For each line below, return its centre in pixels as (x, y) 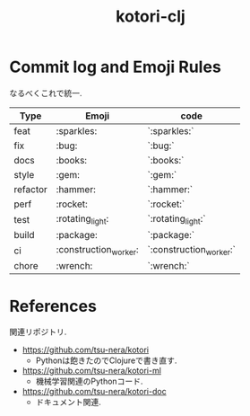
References (53, 306)
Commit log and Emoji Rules (115, 67)
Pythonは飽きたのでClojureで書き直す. (106, 360)
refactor (30, 189)
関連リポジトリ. (38, 332)
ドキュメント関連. (68, 403)
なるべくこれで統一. (46, 93)
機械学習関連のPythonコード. (89, 381)
